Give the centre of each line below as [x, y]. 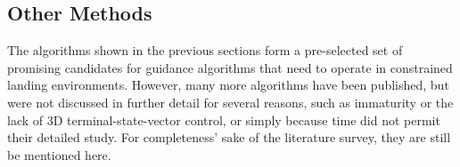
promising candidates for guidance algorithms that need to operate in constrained [230, 67]
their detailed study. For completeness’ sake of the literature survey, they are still [229, 137]
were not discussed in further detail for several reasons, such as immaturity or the [230, 102]
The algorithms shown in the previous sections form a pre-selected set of [205, 50]
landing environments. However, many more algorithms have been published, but [228, 85]
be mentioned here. [59, 154]
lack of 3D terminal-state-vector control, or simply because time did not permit [224, 119]
